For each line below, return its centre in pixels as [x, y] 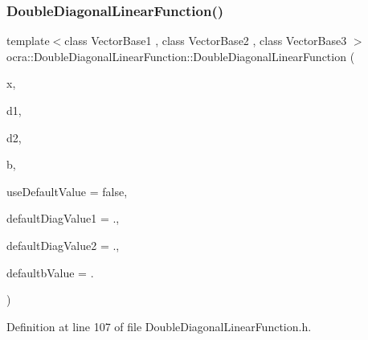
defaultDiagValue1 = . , [63, 218]
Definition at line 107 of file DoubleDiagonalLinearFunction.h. [159, 326]
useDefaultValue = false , [67, 191]
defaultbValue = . [50, 272]
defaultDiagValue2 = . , [63, 245]
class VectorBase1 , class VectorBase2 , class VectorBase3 [206, 41]
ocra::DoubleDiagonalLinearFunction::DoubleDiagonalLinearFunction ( [181, 56]
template [28, 41]
